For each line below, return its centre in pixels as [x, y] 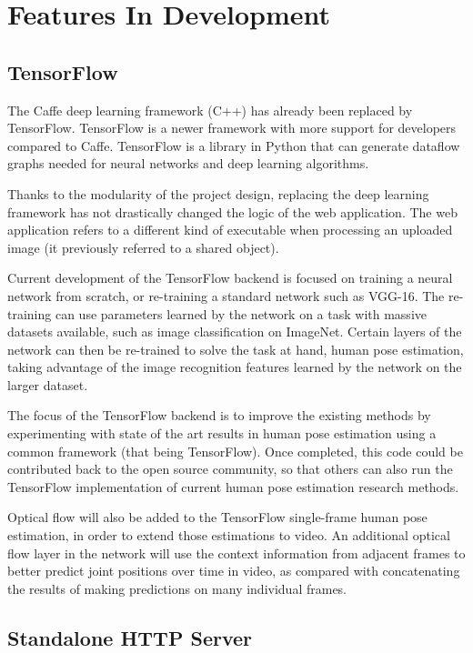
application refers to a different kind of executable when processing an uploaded [230, 230]
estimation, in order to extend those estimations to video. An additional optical [229, 535]
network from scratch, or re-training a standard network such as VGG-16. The [226, 295]
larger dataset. [48, 384]
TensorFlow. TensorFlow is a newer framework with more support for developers [232, 128]
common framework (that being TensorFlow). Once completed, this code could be [235, 451]
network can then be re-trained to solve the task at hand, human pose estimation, [236, 349]
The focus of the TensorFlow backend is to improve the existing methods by [219, 415]
